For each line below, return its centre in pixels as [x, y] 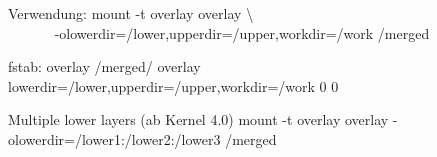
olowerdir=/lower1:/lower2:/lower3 [114, 138]
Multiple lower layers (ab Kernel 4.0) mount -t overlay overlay [198, 119]
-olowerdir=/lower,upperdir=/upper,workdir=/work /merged [242, 32]
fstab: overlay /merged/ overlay [104, 66]
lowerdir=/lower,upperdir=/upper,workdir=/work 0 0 [173, 85]
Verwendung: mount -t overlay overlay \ [131, 13]
